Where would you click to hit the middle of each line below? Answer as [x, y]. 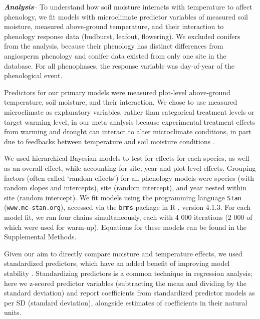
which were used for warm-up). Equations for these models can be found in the [125, 227]
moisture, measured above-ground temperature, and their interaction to [114, 26]
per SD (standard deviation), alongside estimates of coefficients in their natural [126, 302]
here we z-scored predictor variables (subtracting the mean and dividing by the [125, 283]
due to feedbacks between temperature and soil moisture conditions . [109, 141]
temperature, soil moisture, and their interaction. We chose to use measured [121, 102]
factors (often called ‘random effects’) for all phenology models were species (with [129, 178]
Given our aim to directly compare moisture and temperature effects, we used [123, 253]
